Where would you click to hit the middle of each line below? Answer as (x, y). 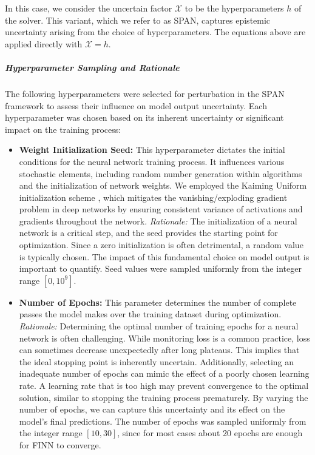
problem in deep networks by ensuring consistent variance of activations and (161, 209)
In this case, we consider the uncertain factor (89, 8)
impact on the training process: (63, 129)
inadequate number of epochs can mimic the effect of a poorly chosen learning (164, 373)
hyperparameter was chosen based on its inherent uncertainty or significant (144, 117)
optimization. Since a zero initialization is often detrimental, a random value (161, 245)
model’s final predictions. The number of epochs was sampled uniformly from (163, 421)
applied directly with (44, 43)
